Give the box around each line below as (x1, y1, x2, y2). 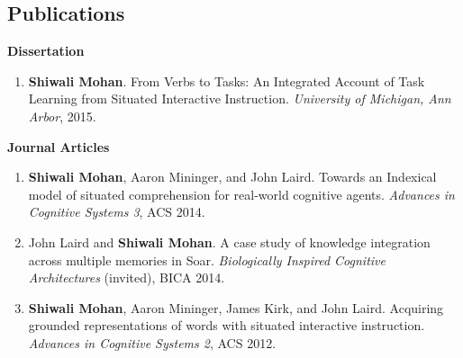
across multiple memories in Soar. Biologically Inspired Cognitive (28, 250, 386, 269)
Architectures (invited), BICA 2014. (28, 268, 225, 287)
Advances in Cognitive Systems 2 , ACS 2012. (28, 333, 277, 352)
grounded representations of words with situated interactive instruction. (28, 316, 425, 335)
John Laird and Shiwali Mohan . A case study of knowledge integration (28, 232, 431, 251)
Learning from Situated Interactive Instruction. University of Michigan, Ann (28, 89, 451, 108)
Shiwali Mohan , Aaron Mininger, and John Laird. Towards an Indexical (28, 167, 437, 186)
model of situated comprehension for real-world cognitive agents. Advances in (28, 184, 455, 203)
